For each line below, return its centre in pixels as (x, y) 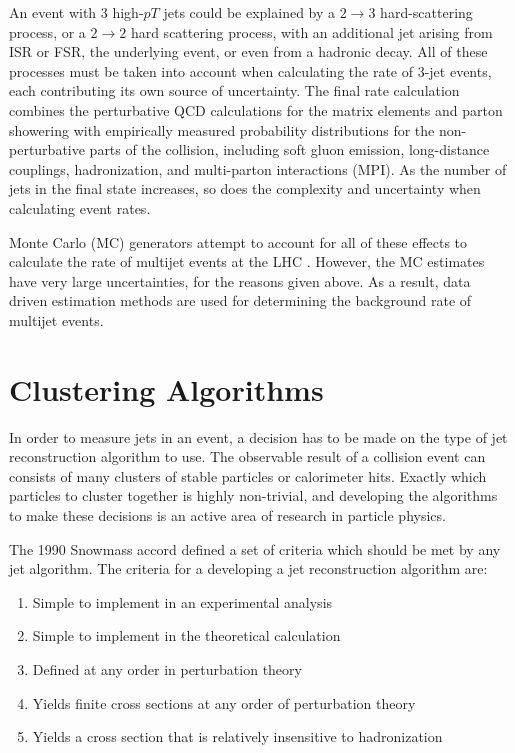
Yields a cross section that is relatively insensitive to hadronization (237, 736)
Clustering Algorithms (166, 388)
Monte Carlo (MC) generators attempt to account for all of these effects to (238, 241)
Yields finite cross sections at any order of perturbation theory (224, 702)
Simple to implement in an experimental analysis (182, 601)
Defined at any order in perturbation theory (167, 668)
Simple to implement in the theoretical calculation (186, 635)
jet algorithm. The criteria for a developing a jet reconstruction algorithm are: (248, 568)
